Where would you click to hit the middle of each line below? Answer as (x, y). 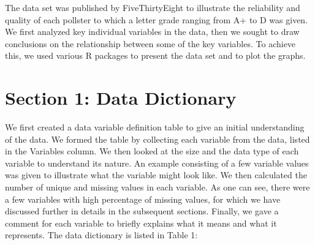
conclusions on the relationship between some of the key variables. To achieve (150, 43)
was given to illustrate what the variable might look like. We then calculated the (156, 175)
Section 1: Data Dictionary (121, 98)
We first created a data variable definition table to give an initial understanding (155, 127)
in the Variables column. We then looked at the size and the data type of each (152, 151)
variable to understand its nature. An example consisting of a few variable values (157, 163)
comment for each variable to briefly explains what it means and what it (141, 223)
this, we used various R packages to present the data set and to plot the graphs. (155, 55)
